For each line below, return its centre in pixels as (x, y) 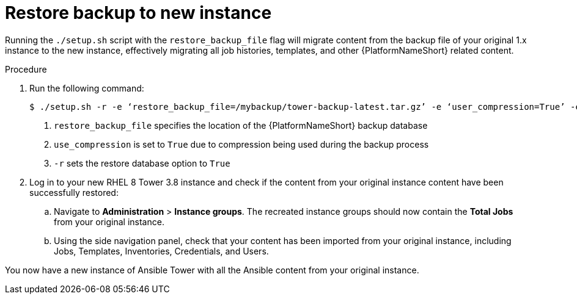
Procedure (26, 69)
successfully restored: (74, 192)
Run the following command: (87, 88)
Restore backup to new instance (138, 13)
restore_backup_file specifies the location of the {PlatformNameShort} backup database (241, 125)
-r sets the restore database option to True (142, 163)
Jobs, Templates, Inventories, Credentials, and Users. (161, 251)
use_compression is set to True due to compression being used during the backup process (241, 144)
